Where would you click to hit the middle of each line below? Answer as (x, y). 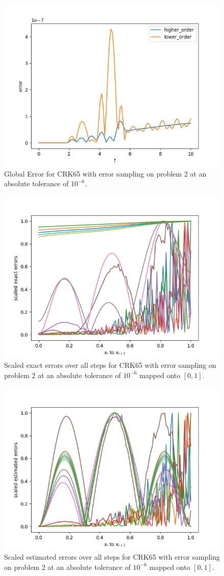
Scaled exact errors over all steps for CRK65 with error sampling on (110, 365)
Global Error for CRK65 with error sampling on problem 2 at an (105, 173)
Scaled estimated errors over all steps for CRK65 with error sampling (112, 557)
